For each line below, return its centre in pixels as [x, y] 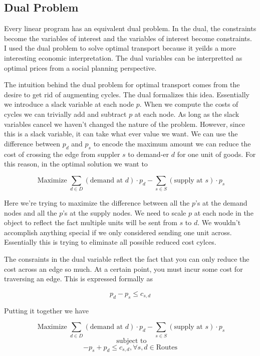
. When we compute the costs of [189, 104]
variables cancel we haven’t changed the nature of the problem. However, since [124, 124]
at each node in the [224, 212]
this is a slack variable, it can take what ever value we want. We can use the [121, 134]
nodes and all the [31, 212]
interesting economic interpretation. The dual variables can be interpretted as [123, 57]
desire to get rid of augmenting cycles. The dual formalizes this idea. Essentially [127, 94]
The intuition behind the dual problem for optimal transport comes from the [122, 84]
